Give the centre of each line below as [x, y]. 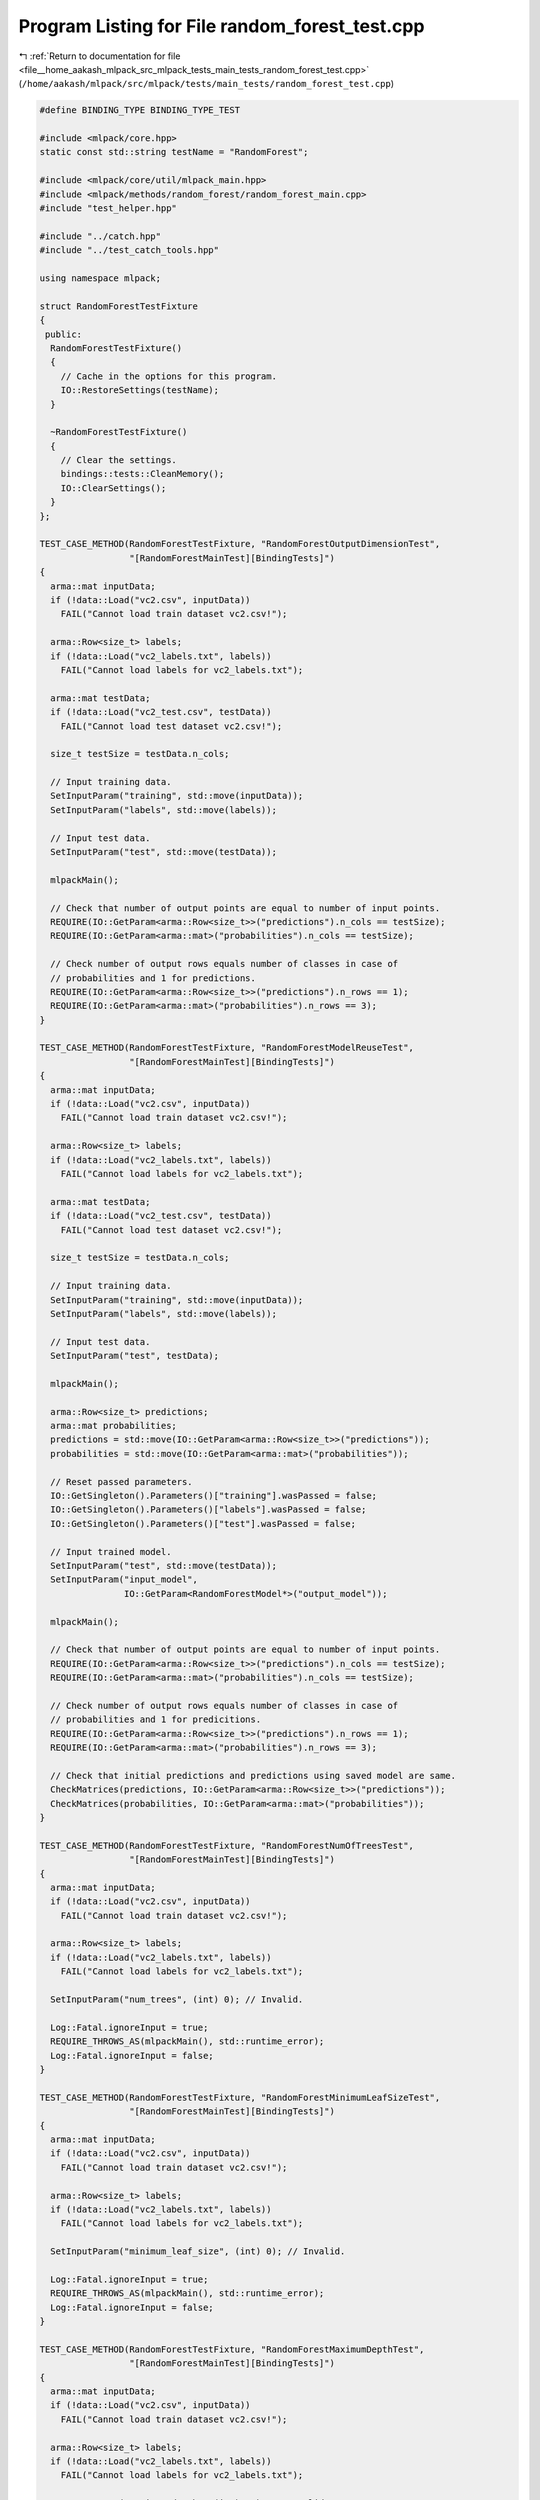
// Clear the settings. [118, 460]
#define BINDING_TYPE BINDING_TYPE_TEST [139, 110]
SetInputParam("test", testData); [135, 1356]
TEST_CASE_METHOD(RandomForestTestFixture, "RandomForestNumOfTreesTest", [227, 1845]
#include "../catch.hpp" [100, 236]
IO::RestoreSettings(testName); [140, 390]
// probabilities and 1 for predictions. [153, 978]
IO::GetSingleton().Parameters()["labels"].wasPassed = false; [208, 1509]
